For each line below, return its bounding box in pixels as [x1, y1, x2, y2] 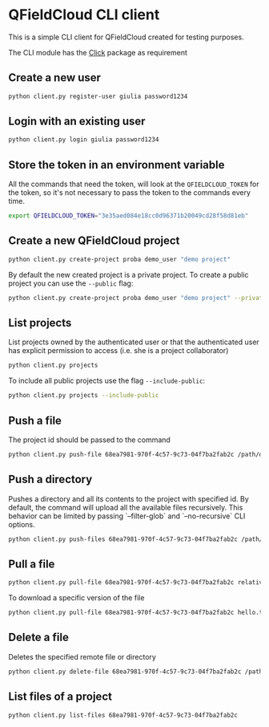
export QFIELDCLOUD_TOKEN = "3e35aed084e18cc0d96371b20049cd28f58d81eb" [8, 212, 249, 220]
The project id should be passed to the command [8, 435, 171, 445]
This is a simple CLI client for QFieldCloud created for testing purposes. [8, 32, 244, 42]
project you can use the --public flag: [8, 278, 134, 288]
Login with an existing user [8, 115, 146, 128]
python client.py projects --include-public [8, 392, 159, 400]
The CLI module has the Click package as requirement [8, 47, 188, 57]
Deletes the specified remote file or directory [8, 652, 156, 661]
